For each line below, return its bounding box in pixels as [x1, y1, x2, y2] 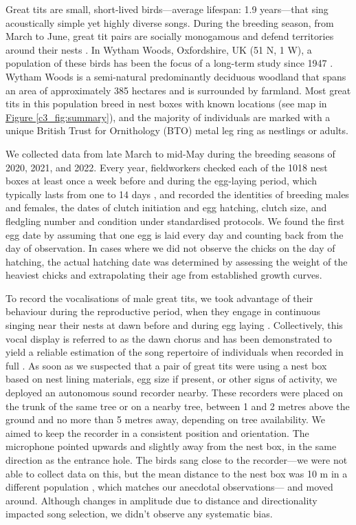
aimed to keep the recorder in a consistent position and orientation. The [5, 425, 309, 440]
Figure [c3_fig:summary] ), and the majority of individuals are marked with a [5, 109, 331, 124]
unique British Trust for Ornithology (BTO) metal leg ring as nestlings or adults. [5, 123, 348, 138]
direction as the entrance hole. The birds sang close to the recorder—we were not [5, 453, 348, 467]
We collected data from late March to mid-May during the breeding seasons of [5, 146, 335, 160]
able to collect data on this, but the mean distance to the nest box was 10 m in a [5, 466, 348, 480]
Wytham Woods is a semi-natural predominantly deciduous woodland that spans [5, 69, 346, 83]
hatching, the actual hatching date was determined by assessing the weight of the [5, 254, 348, 268]
